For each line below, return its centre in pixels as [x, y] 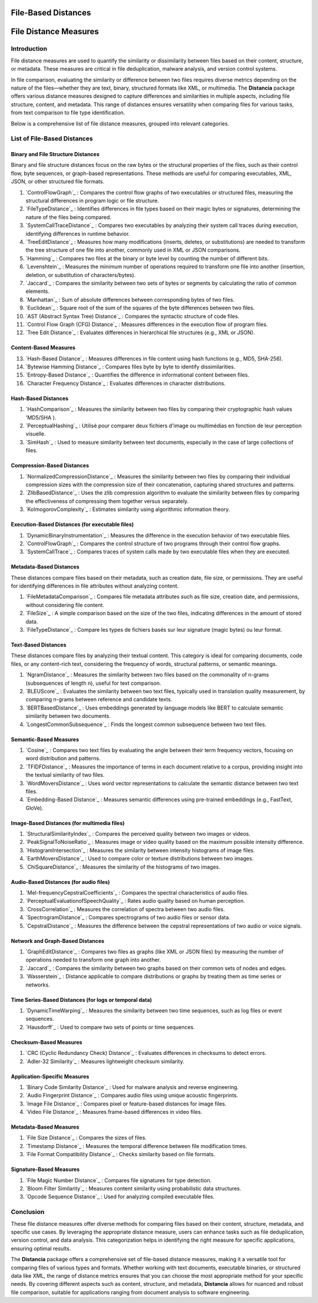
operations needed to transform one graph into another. [93, 960]
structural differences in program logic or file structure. [92, 201]
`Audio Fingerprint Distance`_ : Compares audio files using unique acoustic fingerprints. [132, 1096]
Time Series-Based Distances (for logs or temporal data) [82, 999]
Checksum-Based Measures [47, 1042]
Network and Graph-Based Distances [58, 941]
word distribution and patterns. [63, 758]
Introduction [29, 49]
